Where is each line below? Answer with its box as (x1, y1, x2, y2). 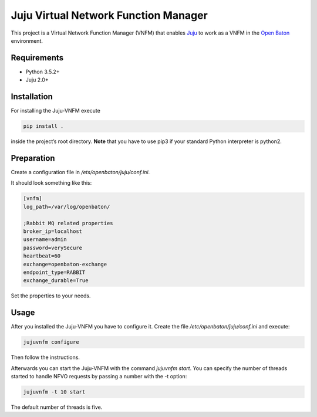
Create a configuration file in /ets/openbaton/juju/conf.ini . (11, 169, 150, 176)
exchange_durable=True (23, 277, 89, 284)
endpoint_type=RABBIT (23, 269, 86, 276)
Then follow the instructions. (11, 354, 80, 361)
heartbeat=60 (23, 253, 61, 259)
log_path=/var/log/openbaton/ (23, 203, 110, 210)
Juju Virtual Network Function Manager (11, 9, 208, 22)
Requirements (11, 53, 64, 63)
